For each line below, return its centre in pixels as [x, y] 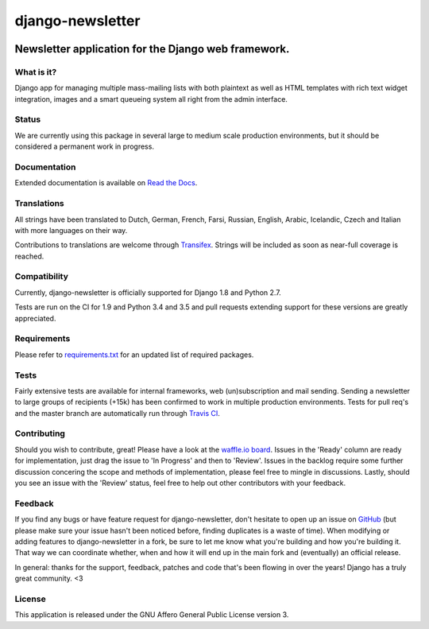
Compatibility [42, 277]
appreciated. [35, 318]
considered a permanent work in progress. [85, 146]
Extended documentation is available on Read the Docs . [106, 183]
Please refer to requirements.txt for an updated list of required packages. [134, 355]
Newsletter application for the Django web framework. [152, 49]
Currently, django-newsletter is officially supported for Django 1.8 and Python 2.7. [148, 292]
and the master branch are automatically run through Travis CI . [117, 413]
